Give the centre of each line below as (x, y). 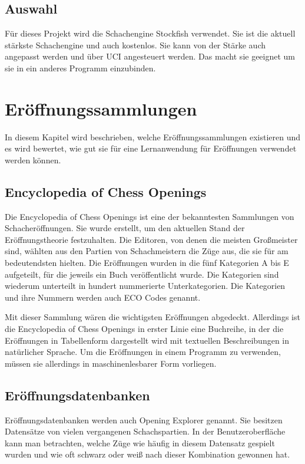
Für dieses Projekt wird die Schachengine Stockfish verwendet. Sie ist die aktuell (150, 33)
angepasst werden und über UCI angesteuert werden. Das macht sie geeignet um (150, 56)
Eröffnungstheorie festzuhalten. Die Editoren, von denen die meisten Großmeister (151, 239)
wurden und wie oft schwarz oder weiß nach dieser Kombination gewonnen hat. (147, 454)
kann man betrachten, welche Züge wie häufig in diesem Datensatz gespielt (140, 442)
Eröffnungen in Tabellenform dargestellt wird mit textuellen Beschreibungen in (147, 340)
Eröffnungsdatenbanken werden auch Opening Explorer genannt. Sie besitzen (144, 419)
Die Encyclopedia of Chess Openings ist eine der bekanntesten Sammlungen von (150, 216)
